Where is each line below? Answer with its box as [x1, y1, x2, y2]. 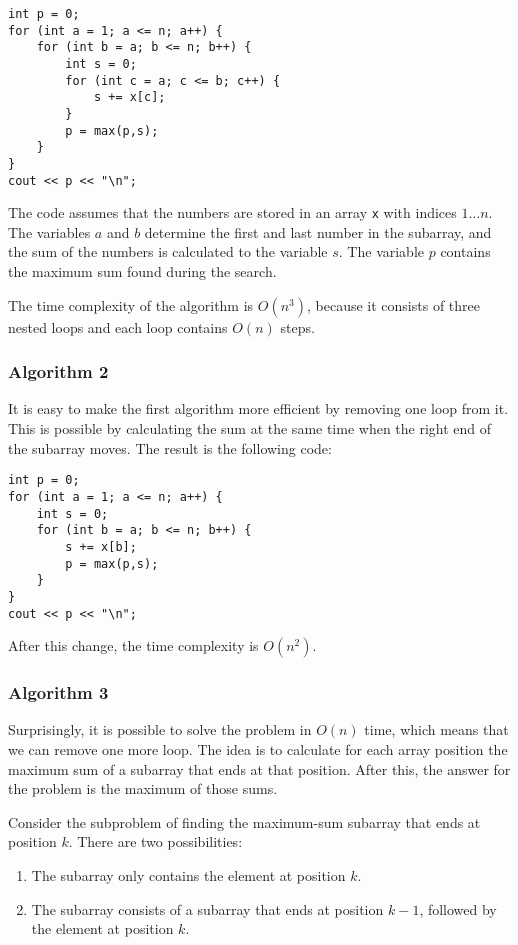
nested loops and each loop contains [8, 316, 228, 337]
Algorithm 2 [8, 359, 109, 384]
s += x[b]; [65, 539, 137, 554]
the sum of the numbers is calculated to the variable [8, 241, 328, 262]
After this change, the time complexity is [8, 635, 259, 656]
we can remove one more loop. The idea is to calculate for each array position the [8, 738, 508, 759]
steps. [280, 316, 315, 337]
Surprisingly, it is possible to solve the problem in [8, 719, 312, 740]
